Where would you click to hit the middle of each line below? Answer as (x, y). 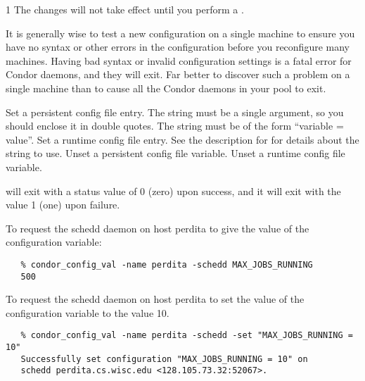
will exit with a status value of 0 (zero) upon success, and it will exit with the (173, 190)
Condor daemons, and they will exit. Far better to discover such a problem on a (178, 74)
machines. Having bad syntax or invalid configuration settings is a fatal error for (179, 60)
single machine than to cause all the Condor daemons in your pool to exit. (166, 88)
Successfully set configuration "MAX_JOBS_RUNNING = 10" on (164, 359)
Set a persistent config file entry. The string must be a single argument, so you (175, 112)
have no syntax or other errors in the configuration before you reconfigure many (178, 47)
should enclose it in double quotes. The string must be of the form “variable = (175, 126)
